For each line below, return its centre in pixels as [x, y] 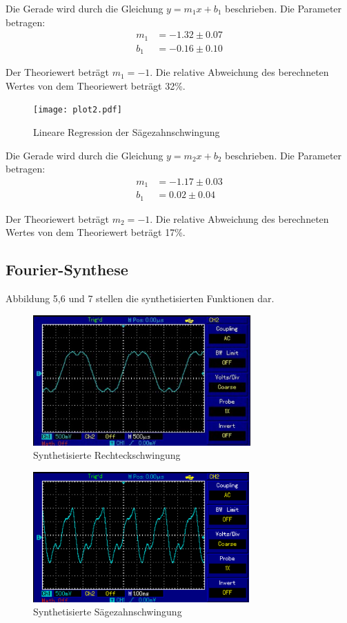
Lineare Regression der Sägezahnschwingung [127, 132]
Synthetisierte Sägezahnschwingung [108, 612]
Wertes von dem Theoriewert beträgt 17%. [96, 232]
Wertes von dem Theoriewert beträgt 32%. [96, 85]
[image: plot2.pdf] [78, 110]
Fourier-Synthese [67, 269]
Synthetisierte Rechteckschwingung [107, 455]
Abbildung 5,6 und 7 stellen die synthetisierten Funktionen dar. [140, 298]
